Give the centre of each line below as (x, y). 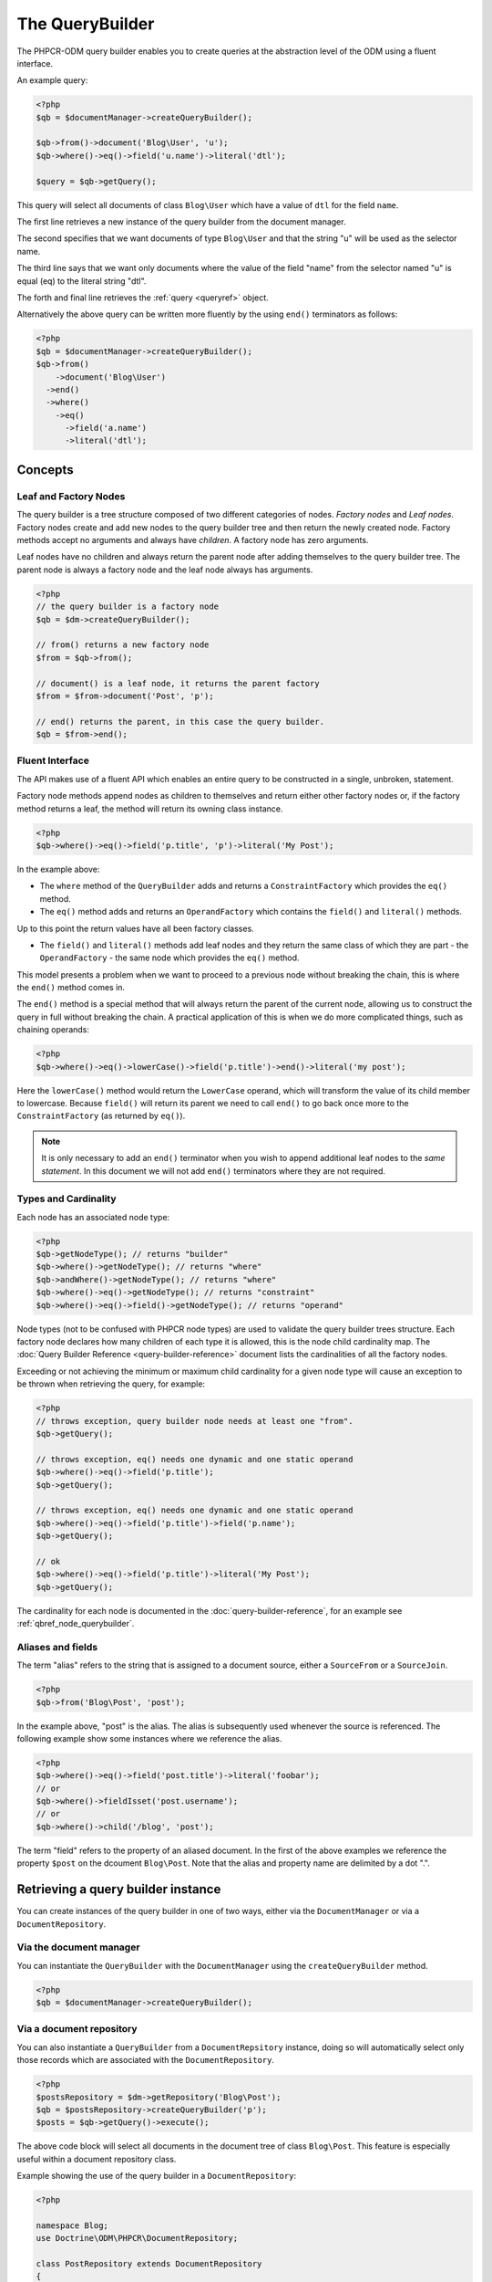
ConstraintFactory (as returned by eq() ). (101, 1116)
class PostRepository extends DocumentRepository (149, 2264)
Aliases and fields (57, 1647)
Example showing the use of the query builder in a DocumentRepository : (156, 2176)
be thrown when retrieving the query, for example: (111, 1384)
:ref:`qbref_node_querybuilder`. (76, 1624)
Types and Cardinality (67, 1199)
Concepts (45, 470)
